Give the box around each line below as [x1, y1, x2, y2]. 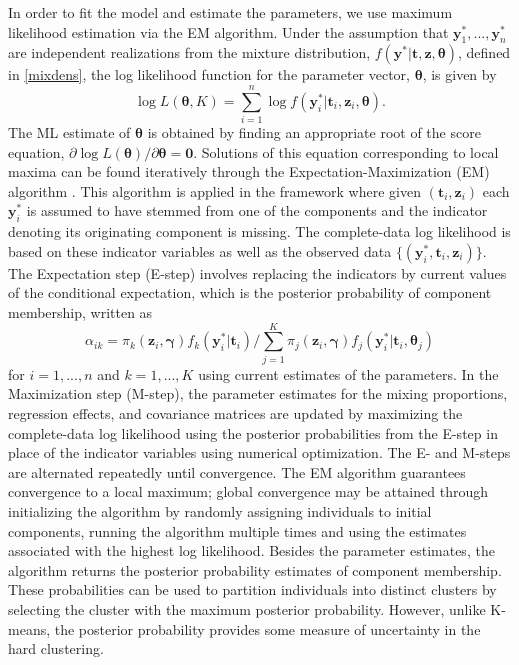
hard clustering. [8, 638, 104, 659]
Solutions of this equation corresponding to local [201, 141, 499, 162]
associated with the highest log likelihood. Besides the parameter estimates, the [8, 540, 495, 561]
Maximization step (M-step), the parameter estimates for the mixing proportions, [8, 383, 508, 404]
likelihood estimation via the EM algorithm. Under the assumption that [8, 21, 449, 42]
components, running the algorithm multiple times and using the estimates [8, 520, 467, 541]
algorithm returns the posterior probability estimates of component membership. [8, 559, 502, 580]
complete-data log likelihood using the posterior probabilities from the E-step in [8, 422, 498, 443]
